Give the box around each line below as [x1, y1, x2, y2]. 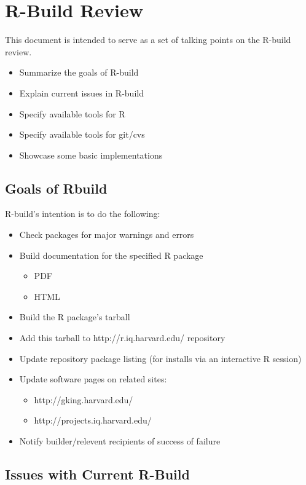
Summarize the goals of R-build [19, 66, 139, 79]
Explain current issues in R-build [19, 86, 144, 99]
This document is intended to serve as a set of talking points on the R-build [5, 33, 291, 46]
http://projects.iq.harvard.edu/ [34, 414, 152, 427]
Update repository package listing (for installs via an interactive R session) [19, 352, 302, 365]
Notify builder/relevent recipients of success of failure [19, 435, 221, 448]
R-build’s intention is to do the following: [5, 207, 160, 220]
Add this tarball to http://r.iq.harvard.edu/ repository [19, 331, 226, 344]
